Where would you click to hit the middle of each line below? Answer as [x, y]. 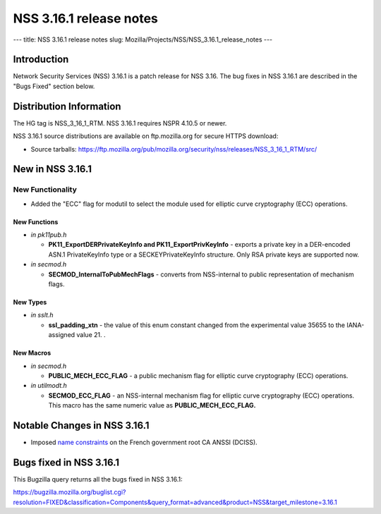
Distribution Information [67, 106]
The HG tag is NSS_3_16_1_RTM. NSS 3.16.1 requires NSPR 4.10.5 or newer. [120, 123]
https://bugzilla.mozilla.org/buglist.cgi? [69, 492]
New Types [30, 302]
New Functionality [45, 190]
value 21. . [91, 335]
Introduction [41, 60]
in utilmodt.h [49, 386]
